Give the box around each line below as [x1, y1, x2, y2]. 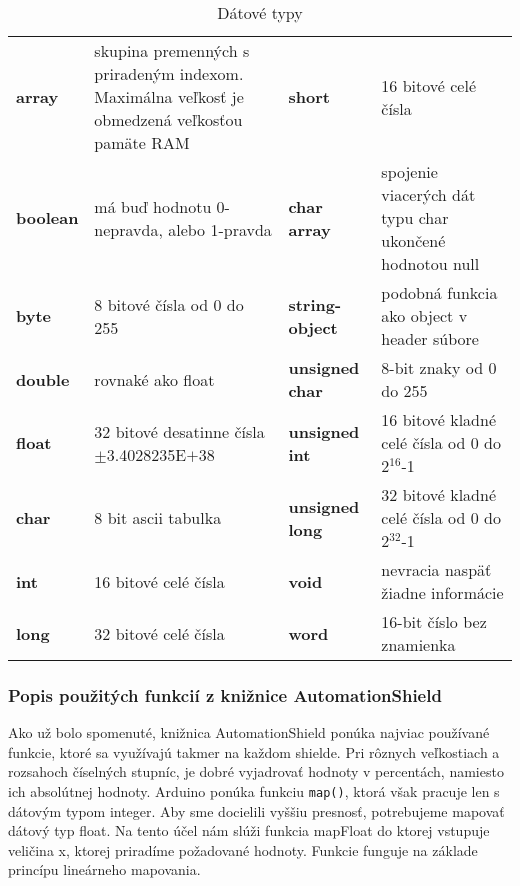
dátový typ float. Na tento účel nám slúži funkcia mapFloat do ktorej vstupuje [8, 820, 490, 841]
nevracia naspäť [381, 558, 492, 581]
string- [288, 292, 342, 316]
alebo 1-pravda [168, 217, 272, 241]
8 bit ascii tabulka [94, 506, 222, 529]
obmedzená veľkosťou [94, 108, 243, 131]
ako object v [381, 304, 468, 327]
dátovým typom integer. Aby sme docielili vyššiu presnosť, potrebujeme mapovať [8, 800, 505, 821]
